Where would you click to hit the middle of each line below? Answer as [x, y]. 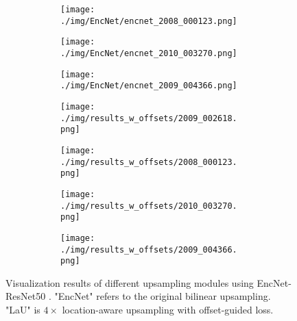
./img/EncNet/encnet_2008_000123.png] [149, 21]
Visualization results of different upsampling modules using [130, 282]
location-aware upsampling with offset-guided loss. [168, 309]
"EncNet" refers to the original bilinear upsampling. [163, 296]
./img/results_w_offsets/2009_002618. [149, 118]
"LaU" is [23, 309]
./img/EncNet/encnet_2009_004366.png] [149, 86]
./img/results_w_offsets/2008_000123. [149, 162]
